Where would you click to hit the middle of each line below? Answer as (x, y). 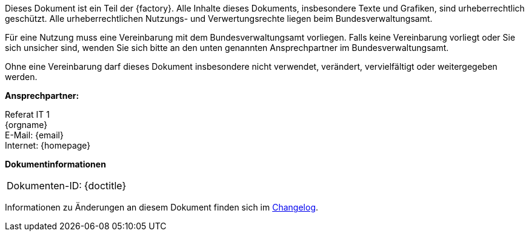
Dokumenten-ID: (44, 186)
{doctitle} (105, 186)
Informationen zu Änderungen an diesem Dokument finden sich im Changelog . (162, 207)
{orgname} (26, 125)
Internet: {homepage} (48, 145)
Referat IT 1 (27, 114)
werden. (21, 77)
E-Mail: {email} (34, 135)
